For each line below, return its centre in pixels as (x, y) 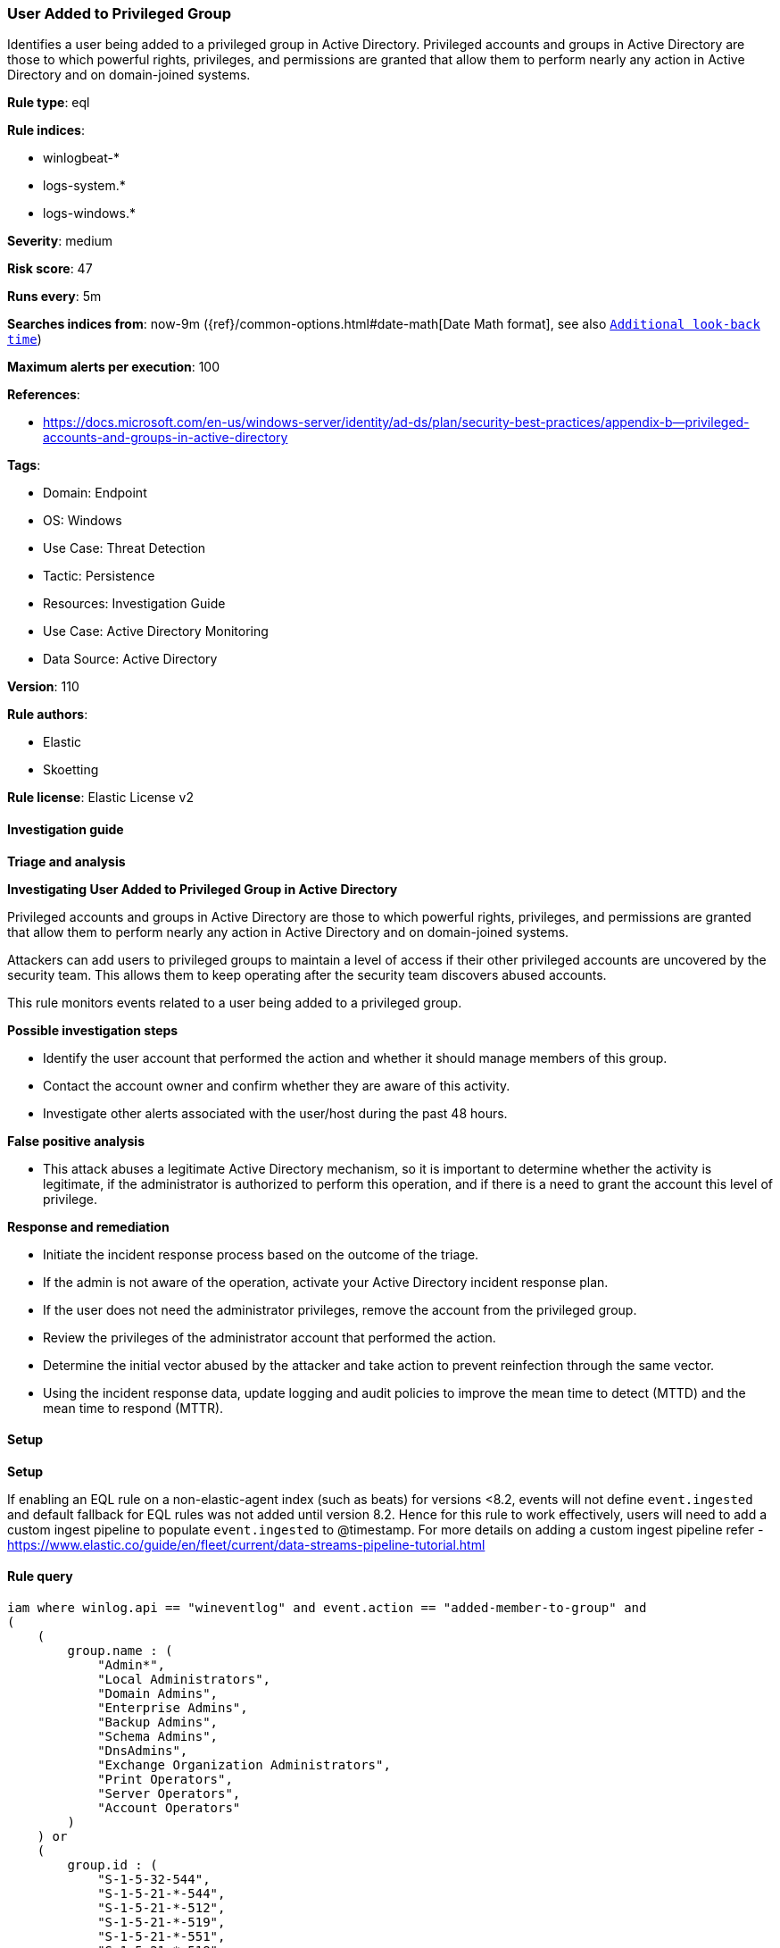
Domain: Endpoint (95, 493)
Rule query (40, 1576)
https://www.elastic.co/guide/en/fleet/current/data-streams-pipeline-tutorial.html (246, 1544)
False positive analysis (76, 1141)
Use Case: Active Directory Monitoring (156, 631)
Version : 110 (43, 687)
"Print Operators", (165, 1780)
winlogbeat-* (81, 158)
